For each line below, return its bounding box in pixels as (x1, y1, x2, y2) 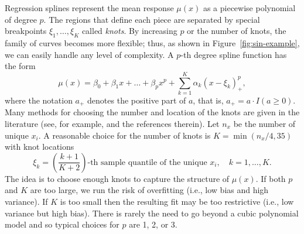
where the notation (5, 94, 73, 106)
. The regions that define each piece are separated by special (43, 13, 260, 25)
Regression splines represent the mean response (5, 2, 174, 13)
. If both (255, 172, 286, 184)
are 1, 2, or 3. (129, 218, 177, 230)
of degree (5, 13, 37, 25)
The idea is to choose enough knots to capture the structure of (5, 172, 230, 184)
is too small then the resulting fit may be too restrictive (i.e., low (60, 195, 294, 207)
